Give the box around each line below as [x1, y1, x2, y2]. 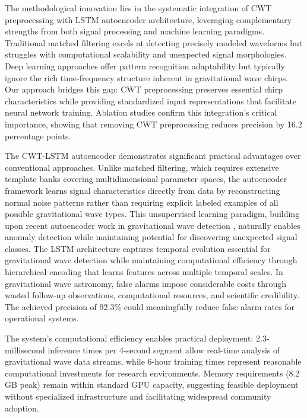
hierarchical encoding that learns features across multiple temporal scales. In [5, 266, 283, 278]
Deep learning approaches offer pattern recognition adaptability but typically [5, 59, 285, 72]
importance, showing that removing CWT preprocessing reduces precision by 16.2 [5, 117, 302, 130]
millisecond [5, 343, 45, 356]
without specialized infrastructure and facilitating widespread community [5, 390, 271, 402]
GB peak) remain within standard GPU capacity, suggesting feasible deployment [5, 378, 299, 391]
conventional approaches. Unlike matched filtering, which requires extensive [5, 161, 279, 173]
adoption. [5, 401, 39, 414]
